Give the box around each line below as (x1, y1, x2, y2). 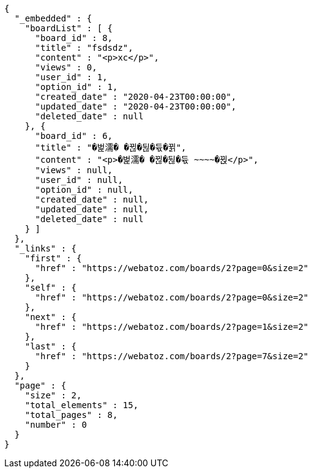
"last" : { (24, 341, 77, 351)
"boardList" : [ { (24, 23, 113, 33)
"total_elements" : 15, (24, 400, 139, 410)
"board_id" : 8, (35, 33, 113, 43)
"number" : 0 (24, 420, 87, 430)
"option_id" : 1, (35, 82, 118, 92)
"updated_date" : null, (35, 204, 149, 214)
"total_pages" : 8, (24, 410, 118, 420)
